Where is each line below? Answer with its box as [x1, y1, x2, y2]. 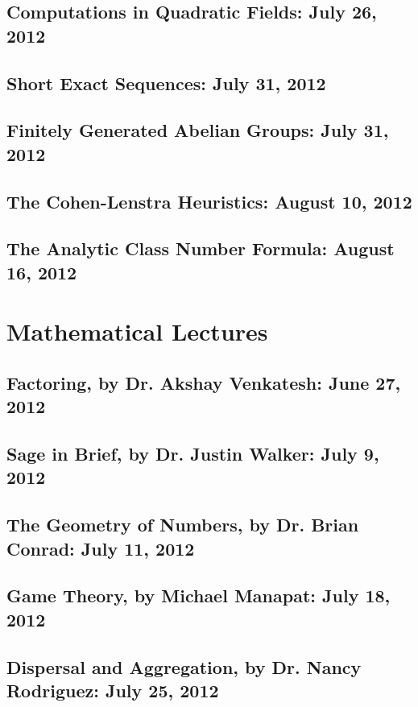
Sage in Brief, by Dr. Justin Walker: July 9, [6, 441, 379, 466]
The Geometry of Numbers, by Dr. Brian [6, 512, 359, 537]
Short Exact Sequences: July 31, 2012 [6, 70, 326, 95]
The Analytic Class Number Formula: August [6, 236, 395, 261]
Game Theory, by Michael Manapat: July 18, [6, 583, 391, 608]
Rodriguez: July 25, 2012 [6, 677, 219, 702]
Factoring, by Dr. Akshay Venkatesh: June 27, [6, 370, 401, 395]
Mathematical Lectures [6, 315, 268, 348]
